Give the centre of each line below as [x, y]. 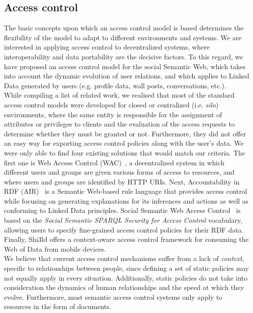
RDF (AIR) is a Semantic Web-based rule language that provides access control [126, 191]
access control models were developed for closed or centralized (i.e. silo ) [111, 104]
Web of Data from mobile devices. [55, 248]
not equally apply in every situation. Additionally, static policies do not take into [126, 277]
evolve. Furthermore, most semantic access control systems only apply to [113, 297]
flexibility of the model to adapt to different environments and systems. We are [123, 37]
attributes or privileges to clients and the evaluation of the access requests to [119, 124]
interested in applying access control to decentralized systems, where [107, 47]
